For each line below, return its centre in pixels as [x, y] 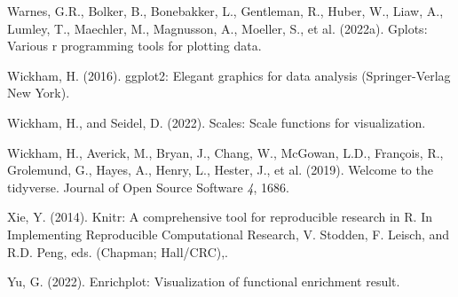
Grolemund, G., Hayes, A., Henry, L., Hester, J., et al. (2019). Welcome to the [220, 170]
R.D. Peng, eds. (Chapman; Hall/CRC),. [118, 251]
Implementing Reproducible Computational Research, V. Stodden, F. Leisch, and [229, 234]
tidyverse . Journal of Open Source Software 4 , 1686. [148, 187]
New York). [39, 93]
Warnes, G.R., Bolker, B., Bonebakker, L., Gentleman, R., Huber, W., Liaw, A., [225, 11]
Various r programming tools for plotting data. [134, 46]
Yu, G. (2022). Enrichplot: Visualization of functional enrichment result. [204, 281]
